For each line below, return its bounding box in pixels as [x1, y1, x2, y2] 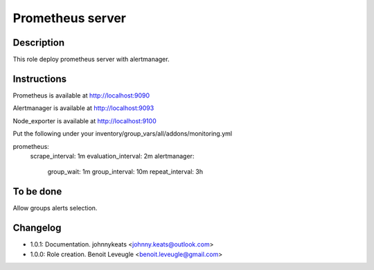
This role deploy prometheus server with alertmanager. [12, 55, 170, 64]
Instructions [12, 73, 67, 84]
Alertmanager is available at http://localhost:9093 [12, 104, 154, 112]
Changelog [12, 222, 62, 234]
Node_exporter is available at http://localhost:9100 [12, 116, 157, 125]
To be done [12, 186, 62, 197]
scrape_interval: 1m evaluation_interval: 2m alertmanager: [30, 152, 195, 160]
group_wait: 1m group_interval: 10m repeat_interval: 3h [47, 168, 204, 176]
